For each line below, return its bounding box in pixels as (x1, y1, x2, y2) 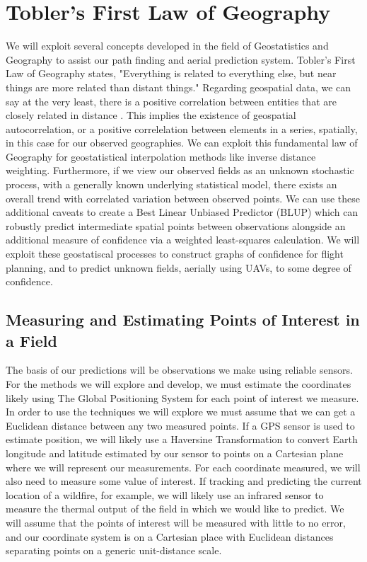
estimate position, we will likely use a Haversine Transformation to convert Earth (6, 432, 358, 447)
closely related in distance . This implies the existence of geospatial (6, 108, 296, 122)
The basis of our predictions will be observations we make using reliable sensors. (6, 362, 353, 377)
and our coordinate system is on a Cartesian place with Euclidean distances (6, 529, 334, 544)
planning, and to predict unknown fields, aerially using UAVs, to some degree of (6, 260, 351, 275)
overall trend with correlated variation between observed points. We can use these (6, 190, 361, 205)
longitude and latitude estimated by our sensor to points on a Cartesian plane (6, 445, 344, 460)
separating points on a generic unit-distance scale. (6, 543, 222, 558)
